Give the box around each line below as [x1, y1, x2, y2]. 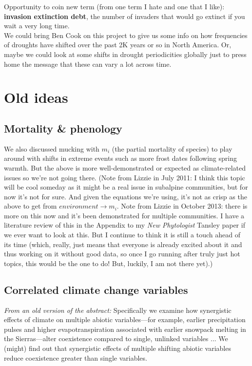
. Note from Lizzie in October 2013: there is [116, 201, 248, 211]
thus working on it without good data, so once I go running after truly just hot [4, 249, 240, 259]
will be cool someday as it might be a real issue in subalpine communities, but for [4, 182, 248, 192]
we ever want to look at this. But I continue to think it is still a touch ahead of [4, 230, 240, 240]
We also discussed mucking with [4, 143, 99, 154]
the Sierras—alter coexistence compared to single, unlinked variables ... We [4, 333, 228, 344]
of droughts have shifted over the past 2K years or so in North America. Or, [4, 39, 232, 50]
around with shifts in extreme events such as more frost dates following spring [4, 153, 237, 163]
